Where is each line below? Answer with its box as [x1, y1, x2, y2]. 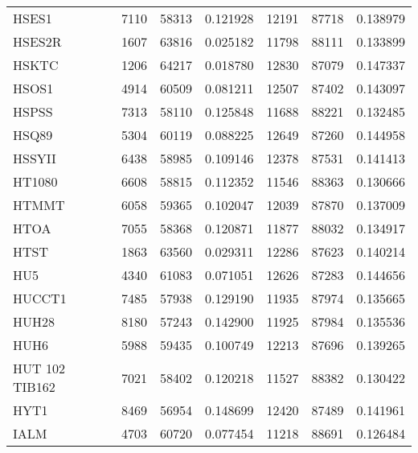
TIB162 [13, 377, 55, 396]
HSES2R [13, 32, 62, 51]
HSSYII [13, 149, 56, 167]
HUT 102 [13, 359, 65, 377]
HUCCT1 [13, 289, 67, 307]
